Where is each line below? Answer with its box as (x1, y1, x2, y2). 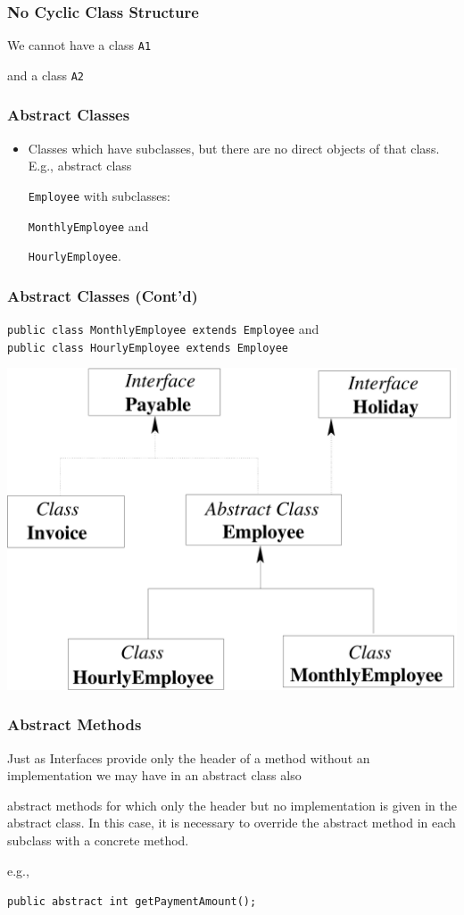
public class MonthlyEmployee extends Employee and (7, 320, 319, 338)
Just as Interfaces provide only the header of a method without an (7, 748, 370, 767)
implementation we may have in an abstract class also (7, 766, 302, 785)
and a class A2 (7, 65, 85, 84)
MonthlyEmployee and (28, 216, 149, 235)
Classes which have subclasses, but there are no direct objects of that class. (28, 138, 440, 157)
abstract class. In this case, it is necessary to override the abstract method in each (7, 813, 456, 832)
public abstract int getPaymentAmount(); (7, 895, 257, 909)
